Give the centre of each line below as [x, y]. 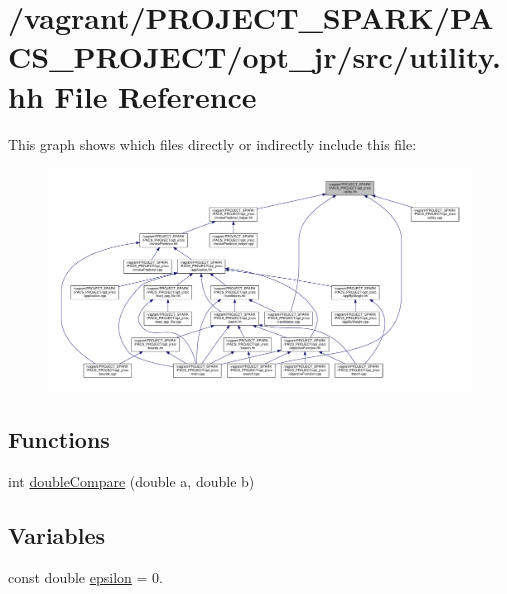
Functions [59, 439]
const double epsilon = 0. [85, 576]
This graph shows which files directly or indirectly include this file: [212, 143]
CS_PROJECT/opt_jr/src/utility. [255, 56]
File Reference [155, 95]
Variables [57, 535]
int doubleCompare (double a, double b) [131, 481]
